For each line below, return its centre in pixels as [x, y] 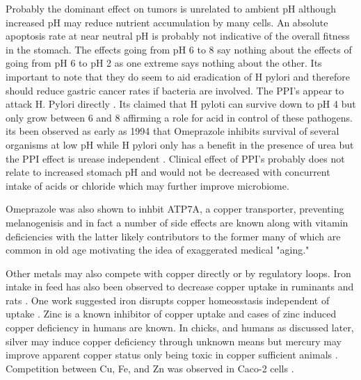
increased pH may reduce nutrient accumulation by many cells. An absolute [167, 22]
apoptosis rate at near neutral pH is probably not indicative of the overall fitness [178, 36]
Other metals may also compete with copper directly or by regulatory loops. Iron [178, 273]
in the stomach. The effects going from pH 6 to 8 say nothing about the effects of [179, 49]
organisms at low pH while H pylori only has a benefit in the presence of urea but [180, 144]
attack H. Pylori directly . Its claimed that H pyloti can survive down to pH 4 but [181, 104]
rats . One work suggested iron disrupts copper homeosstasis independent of [168, 300]
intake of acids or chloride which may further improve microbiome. [147, 185]
